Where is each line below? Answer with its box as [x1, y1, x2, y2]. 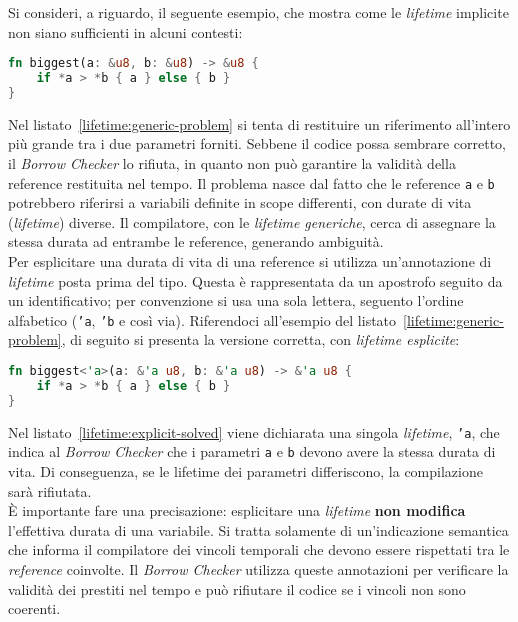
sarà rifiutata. [8, 480, 92, 501]
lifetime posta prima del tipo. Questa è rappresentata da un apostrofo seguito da [8, 270, 503, 291]
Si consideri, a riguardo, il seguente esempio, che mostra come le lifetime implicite [8, 2, 509, 22]
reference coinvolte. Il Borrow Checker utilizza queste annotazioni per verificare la [8, 558, 509, 579]
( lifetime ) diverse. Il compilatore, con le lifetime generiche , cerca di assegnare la [8, 211, 496, 232]
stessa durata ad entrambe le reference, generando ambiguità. [8, 231, 384, 252]
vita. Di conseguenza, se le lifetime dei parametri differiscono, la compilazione [8, 461, 483, 481]
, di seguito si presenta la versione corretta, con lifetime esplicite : [61, 329, 460, 350]
